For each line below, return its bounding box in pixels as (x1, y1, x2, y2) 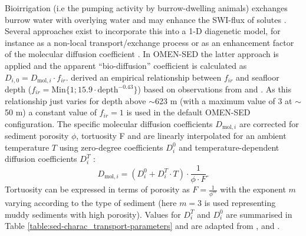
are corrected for (239, 117, 299, 129)
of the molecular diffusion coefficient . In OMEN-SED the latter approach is (5, 48, 279, 60)
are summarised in (226, 208, 292, 220)
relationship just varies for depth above (5, 94, 146, 107)
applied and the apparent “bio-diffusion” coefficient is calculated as (5, 59, 247, 71)
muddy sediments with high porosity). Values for (5, 208, 181, 220)
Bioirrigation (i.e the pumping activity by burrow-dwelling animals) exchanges (5, 2, 288, 14)
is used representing (204, 196, 276, 208)
